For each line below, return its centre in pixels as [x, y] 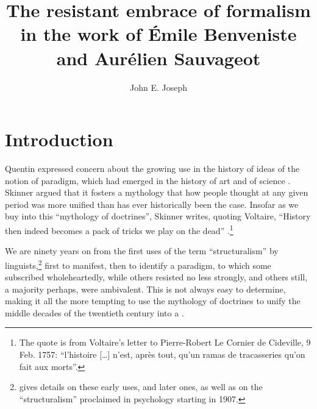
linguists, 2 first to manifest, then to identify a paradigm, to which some [138, 264]
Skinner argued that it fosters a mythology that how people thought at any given [157, 192]
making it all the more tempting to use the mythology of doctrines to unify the [153, 301]
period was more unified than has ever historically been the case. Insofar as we [152, 204]
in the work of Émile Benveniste [158, 34]
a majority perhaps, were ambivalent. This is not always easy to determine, [145, 289]
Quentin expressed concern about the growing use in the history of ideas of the [152, 169]
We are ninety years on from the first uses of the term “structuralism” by [142, 251]
